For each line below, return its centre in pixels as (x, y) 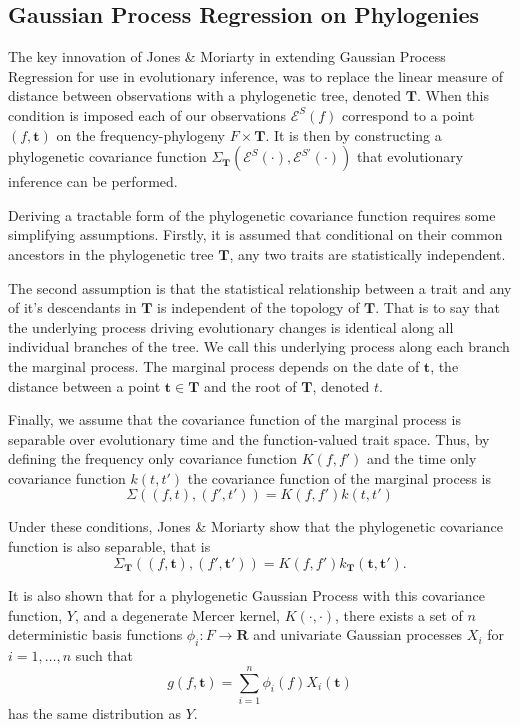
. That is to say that (437, 307)
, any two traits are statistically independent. (367, 253)
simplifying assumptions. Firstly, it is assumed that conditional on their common (255, 234)
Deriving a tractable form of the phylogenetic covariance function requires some (252, 214)
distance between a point (84, 385)
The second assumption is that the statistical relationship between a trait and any (260, 287)
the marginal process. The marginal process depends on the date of (214, 365)
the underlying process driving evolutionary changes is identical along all (231, 326)
